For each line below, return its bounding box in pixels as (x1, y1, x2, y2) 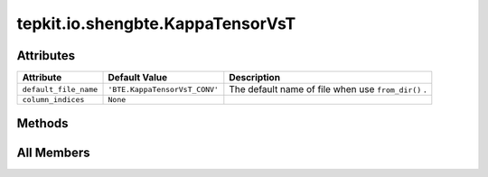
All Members (16, 144, 90, 160)
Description (229, 71, 280, 84)
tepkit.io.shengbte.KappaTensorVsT (16, 14, 296, 33)
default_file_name (22, 84, 99, 94)
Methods (16, 116, 69, 131)
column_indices (22, 95, 85, 105)
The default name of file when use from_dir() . (229, 83, 427, 96)
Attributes (16, 48, 76, 63)
